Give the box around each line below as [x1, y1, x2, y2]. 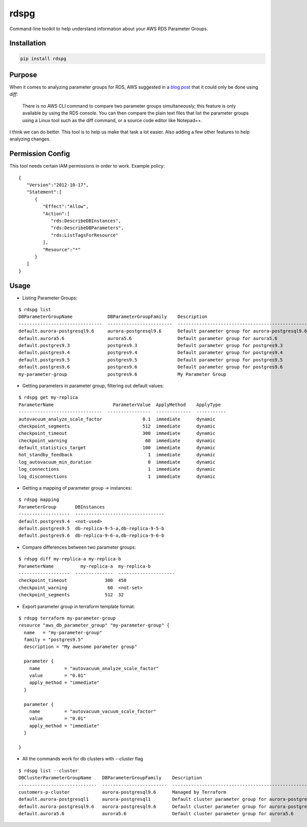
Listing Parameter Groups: [22, 295, 78, 301]
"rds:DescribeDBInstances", [51, 218, 121, 224]
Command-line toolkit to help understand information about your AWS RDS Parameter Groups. [9, 26, 208, 32]
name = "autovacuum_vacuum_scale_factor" [29, 708, 156, 714]
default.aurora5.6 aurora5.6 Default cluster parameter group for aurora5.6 [18, 811, 294, 817]
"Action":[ [42, 211, 70, 216]
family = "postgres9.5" [24, 637, 84, 643]
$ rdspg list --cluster [18, 768, 78, 774]
